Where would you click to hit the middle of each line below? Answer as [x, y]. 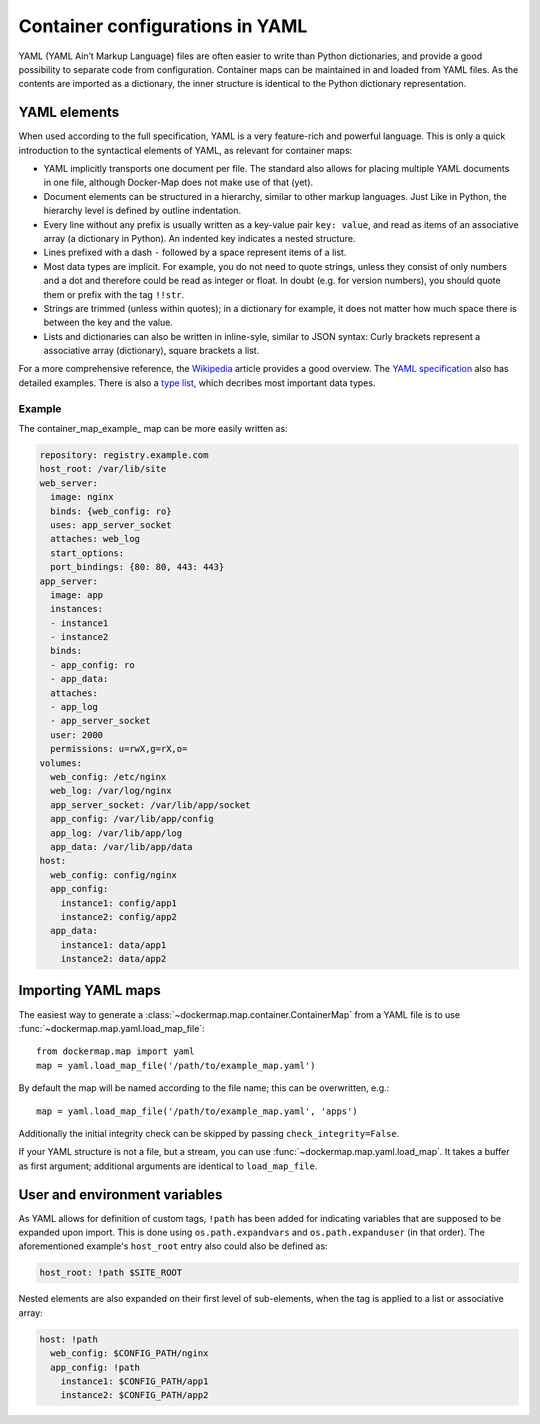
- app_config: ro [92, 664]
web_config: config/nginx [113, 874]
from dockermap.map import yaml [115, 1051]
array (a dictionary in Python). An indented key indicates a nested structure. [199, 238]
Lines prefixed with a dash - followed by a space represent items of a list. [195, 252]
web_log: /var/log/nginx [111, 791]
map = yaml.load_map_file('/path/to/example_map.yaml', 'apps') [197, 1111]
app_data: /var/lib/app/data [122, 846]
